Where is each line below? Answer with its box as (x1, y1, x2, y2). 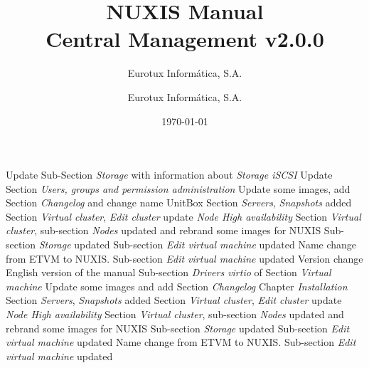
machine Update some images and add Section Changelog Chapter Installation (6, 278, 348, 293)
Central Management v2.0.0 (46, 24, 324, 53)
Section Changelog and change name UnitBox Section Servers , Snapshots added (6, 195, 352, 210)
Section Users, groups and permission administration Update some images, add (6, 181, 351, 196)
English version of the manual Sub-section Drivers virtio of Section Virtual (6, 265, 331, 280)
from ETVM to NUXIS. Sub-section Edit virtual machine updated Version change (6, 251, 363, 266)
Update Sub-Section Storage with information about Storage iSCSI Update (6, 167, 333, 182)
